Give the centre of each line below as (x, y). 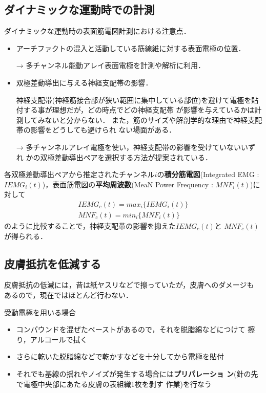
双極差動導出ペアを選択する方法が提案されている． (126, 157)
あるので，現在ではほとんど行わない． (69, 294)
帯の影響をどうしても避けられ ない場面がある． (96, 130)
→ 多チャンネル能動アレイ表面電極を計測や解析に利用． (111, 65)
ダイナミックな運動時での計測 (79, 9)
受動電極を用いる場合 (40, 312)
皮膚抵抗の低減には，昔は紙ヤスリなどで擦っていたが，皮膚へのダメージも (129, 285)
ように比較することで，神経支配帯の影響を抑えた (94, 225)
